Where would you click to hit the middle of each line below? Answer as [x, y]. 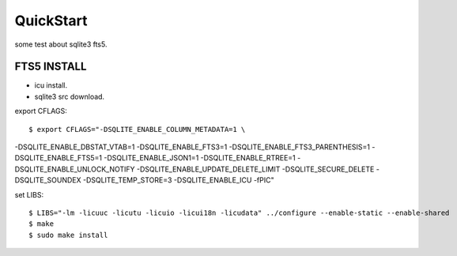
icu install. [51, 85]
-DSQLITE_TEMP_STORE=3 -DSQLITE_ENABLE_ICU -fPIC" [178, 180]
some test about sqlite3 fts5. [61, 44]
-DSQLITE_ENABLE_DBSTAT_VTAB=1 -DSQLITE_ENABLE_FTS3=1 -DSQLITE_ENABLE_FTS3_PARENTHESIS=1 [193, 147]
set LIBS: [29, 194]
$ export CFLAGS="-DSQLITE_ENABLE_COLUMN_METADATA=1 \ [137, 129]
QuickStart [51, 21]
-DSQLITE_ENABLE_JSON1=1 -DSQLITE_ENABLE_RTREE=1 [200, 158]
